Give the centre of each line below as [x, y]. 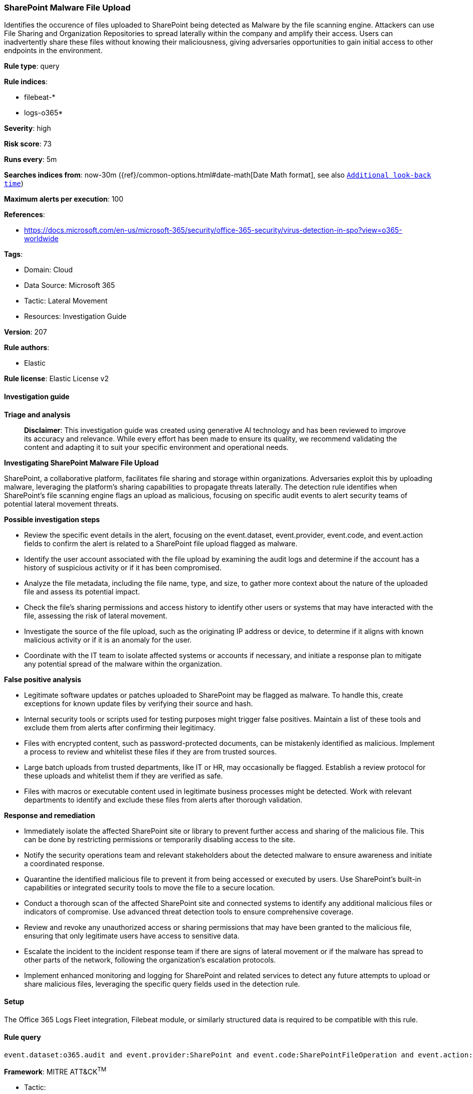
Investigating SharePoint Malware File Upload [81, 462]
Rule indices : [26, 82]
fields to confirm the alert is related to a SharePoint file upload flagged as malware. [161, 543]
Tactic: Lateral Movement [66, 301]
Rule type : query [32, 66]
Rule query [23, 1037]
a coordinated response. [64, 863]
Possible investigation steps [52, 519]
